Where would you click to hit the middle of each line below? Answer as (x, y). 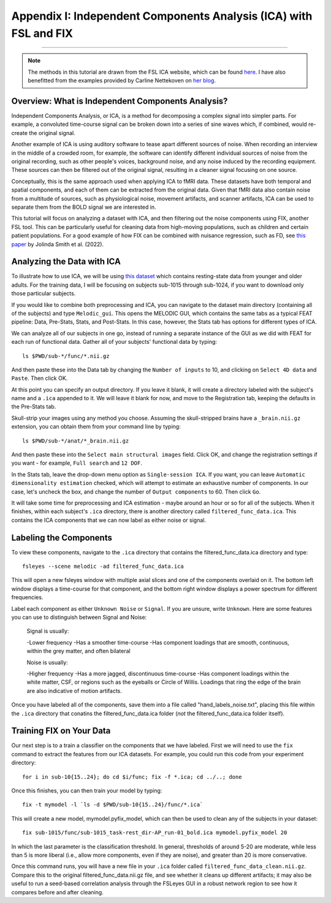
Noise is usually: (48, 662)
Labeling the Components (62, 537)
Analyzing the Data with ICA (66, 262)
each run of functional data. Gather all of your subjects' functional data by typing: (114, 342)
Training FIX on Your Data (61, 731)
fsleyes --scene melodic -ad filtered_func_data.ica (103, 567)
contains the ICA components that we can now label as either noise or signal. (109, 520)
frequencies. (27, 597)
